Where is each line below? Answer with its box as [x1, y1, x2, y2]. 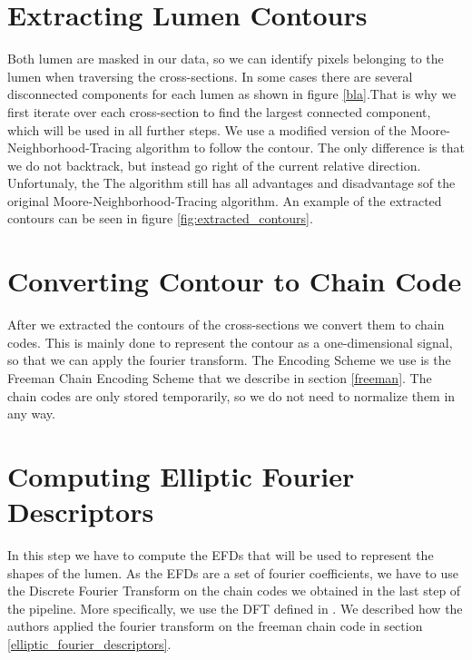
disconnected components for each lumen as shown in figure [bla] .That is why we [7, 84, 457, 103]
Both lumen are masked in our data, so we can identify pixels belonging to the [7, 49, 444, 68]
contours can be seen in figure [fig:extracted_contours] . [7, 209, 313, 228]
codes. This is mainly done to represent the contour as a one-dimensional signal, [7, 332, 453, 351]
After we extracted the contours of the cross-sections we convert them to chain [7, 315, 445, 334]
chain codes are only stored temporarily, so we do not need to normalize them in [7, 386, 456, 405]
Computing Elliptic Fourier [7, 457, 355, 494]
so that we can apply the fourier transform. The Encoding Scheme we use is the [7, 350, 451, 369]
